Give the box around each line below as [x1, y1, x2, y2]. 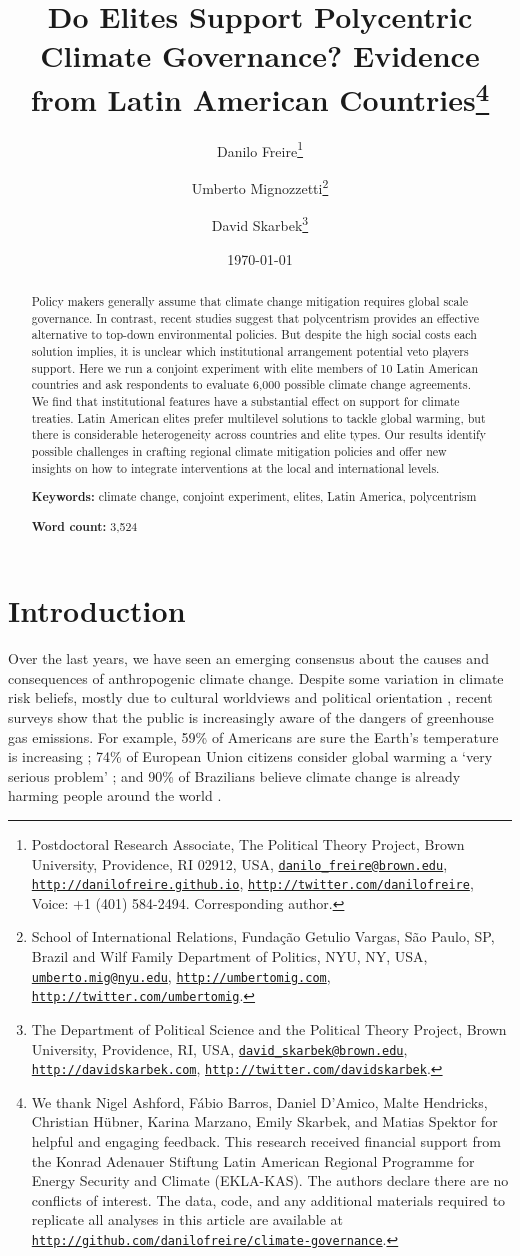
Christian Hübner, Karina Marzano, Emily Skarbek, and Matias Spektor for [31, 1111, 498, 1132]
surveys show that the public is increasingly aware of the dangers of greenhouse [8, 707, 494, 727]
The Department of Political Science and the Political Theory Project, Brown [31, 1018, 507, 1039]
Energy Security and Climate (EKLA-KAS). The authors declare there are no [31, 1170, 509, 1191]
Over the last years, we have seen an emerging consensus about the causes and [8, 648, 489, 669]
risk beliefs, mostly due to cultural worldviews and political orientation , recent [8, 687, 493, 708]
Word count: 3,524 [31, 517, 138, 535]
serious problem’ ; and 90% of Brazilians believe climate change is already [8, 765, 461, 786]
